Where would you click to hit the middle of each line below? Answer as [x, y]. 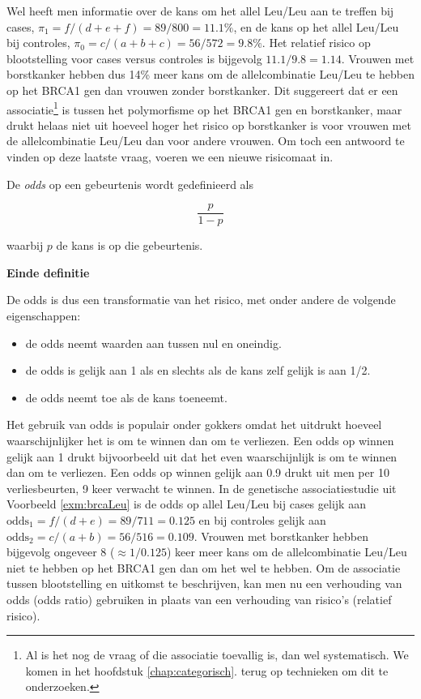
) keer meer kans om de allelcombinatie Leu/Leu [287, 552]
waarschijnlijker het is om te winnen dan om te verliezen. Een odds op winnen [200, 440]
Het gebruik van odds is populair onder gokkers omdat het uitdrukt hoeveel [194, 425]
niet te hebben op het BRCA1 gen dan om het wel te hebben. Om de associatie [204, 567]
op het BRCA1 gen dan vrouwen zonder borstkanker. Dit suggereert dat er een [202, 90]
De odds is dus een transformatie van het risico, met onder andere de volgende [201, 300]
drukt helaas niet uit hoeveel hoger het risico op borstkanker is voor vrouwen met [209, 124]
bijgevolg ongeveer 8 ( [61, 552]
